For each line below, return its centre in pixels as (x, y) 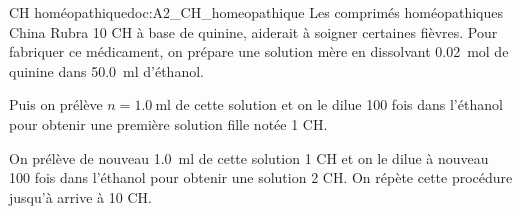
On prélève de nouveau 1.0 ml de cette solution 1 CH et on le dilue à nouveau (249, 157)
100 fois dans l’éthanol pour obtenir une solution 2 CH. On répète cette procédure (261, 177)
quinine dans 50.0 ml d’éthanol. (106, 70)
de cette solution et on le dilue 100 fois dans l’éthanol (339, 104)
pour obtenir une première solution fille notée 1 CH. (168, 123)
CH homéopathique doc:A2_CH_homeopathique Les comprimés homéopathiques (256, 12)
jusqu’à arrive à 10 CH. (80, 196)
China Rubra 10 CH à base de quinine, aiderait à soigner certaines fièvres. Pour (253, 31)
